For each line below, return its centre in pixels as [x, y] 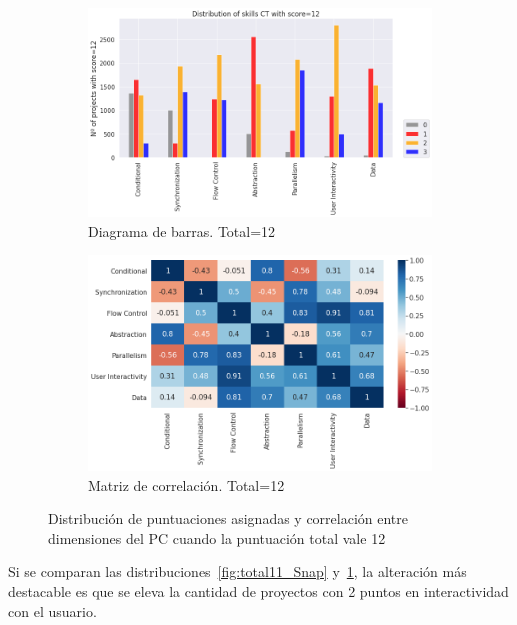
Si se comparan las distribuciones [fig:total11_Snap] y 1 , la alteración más [237, 571]
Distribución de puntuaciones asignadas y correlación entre [228, 518]
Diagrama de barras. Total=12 [182, 230]
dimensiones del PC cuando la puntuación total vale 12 [217, 537]
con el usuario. [52, 610]
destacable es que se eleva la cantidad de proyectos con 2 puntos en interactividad [258, 590]
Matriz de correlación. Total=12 [186, 484]
